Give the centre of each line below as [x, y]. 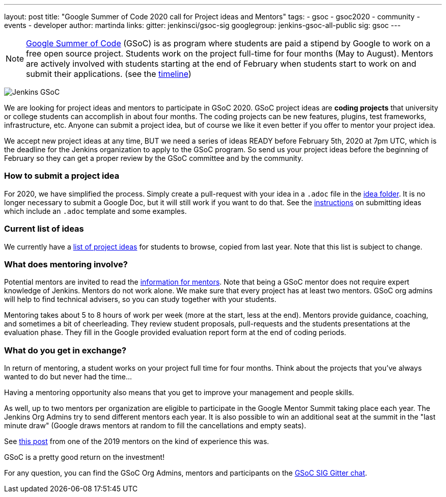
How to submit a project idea [62, 176]
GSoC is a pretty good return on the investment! [85, 457]
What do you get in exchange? [65, 350]
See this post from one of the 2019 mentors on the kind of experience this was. [137, 441]
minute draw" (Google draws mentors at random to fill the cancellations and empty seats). [155, 425]
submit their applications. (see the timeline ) [109, 74]
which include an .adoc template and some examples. [95, 211]
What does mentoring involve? [66, 264]
